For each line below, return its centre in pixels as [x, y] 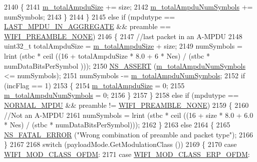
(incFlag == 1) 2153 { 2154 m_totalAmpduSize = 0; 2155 [94, 85]
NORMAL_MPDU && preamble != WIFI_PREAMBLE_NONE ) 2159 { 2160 [126, 105]
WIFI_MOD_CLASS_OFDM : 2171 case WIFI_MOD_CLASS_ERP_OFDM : [127, 154]
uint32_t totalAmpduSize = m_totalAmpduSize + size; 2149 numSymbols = [123, 46]
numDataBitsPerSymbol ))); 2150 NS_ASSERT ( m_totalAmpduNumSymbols [125, 65]
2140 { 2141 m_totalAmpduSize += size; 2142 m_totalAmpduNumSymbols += [128, 7]
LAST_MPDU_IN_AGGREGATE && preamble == [87, 26]
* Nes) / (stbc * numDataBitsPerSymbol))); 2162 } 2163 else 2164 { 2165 [117, 125]
